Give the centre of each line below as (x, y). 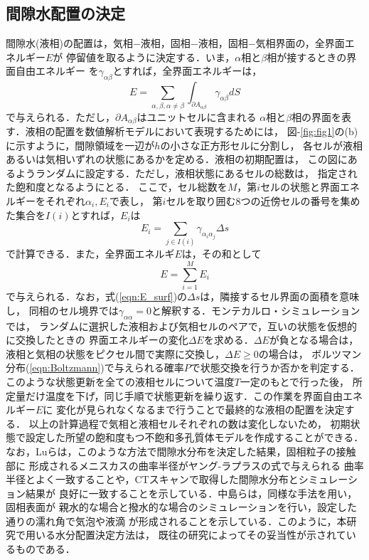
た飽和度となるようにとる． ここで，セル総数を (117, 187)
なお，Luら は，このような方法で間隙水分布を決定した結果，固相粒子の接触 (181, 451)
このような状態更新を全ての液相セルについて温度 (120, 381)
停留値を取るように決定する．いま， (151, 57)
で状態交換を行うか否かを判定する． (275, 368)
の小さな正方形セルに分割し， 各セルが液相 (262, 145)
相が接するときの (307, 57)
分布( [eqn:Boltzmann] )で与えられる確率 (95, 368)
